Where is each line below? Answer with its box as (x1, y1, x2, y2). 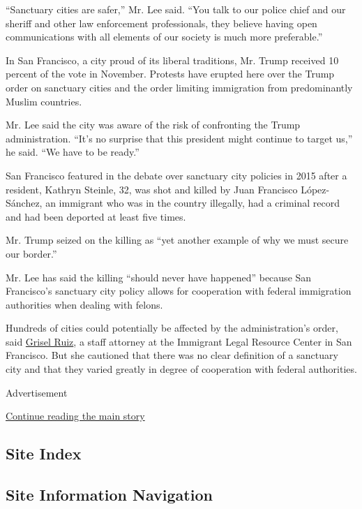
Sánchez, (6, 196, 43, 210)
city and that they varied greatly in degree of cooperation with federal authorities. (6, 362, 357, 376)
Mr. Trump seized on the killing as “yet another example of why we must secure (6, 233, 349, 247)
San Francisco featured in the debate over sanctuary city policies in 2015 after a (6, 168, 347, 182)
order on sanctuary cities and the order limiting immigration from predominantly (6, 80, 353, 94)
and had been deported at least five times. (6, 209, 186, 223)
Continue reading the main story (6, 408, 145, 423)
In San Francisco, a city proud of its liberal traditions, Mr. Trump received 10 (6, 52, 339, 67)
